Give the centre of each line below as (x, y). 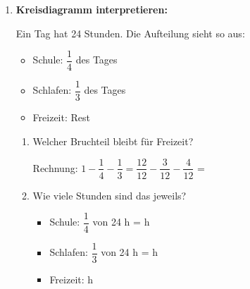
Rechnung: (55, 167)
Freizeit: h (71, 279)
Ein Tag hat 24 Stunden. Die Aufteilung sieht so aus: (130, 33)
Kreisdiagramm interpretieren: (92, 9)
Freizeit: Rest (61, 117)
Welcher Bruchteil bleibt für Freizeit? (113, 141)
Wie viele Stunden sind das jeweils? (110, 195)
